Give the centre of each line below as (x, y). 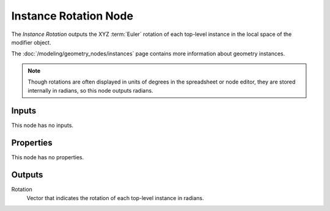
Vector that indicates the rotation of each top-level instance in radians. (115, 198)
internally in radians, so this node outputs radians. (90, 90)
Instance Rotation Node (72, 16)
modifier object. (31, 42)
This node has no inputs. (42, 126)
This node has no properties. (48, 157)
